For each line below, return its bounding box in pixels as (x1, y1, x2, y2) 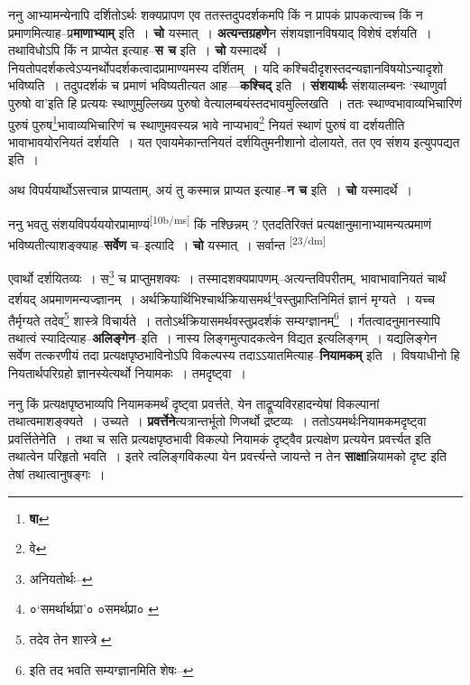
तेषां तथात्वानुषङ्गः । (8, 465, 106, 483)
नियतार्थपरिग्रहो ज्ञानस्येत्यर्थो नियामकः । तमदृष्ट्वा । (8, 364, 246, 383)
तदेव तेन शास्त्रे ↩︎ (29, 629, 112, 648)
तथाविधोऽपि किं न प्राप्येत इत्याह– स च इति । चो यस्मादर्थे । (8, 41, 281, 60)
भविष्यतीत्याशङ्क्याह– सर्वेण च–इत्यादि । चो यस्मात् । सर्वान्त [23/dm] (8, 232, 326, 254)
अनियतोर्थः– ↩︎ (29, 569, 93, 588)
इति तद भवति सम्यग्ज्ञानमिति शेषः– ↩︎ (29, 660, 194, 679)
